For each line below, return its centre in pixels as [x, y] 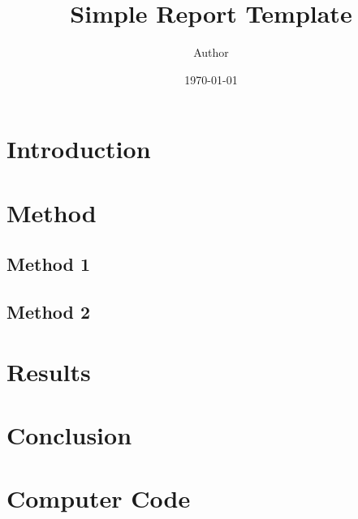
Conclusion [69, 435]
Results [49, 371]
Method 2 [49, 312]
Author [211, 52]
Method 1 [49, 264]
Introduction [79, 149]
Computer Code [99, 498]
